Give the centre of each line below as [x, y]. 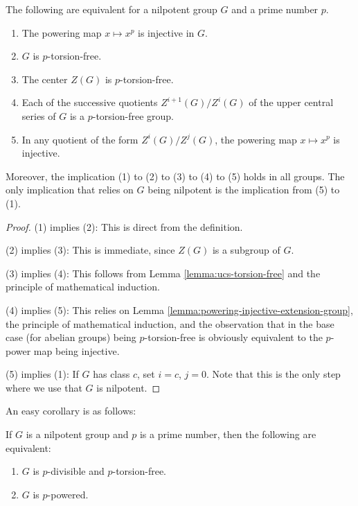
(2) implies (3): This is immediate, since [90, 250]
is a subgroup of [246, 250]
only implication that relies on [70, 190]
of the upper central [291, 102]
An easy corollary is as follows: [71, 411]
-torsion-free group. [133, 115]
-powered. [68, 494]
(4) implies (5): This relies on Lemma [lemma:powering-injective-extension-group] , [179, 309]
